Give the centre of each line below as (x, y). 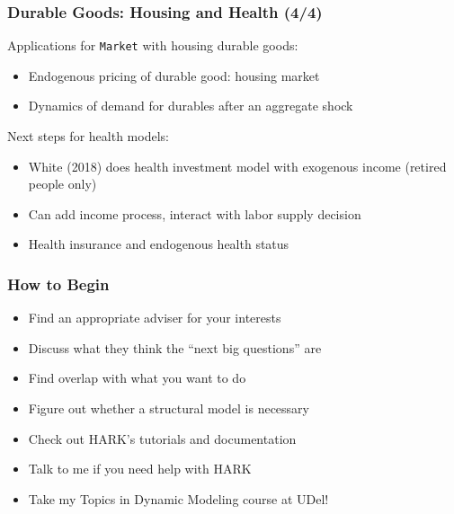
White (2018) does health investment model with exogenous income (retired (237, 166)
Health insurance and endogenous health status (159, 244)
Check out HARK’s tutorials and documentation (162, 438)
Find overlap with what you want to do (137, 378)
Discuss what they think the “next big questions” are (175, 347)
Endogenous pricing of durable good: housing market (174, 75)
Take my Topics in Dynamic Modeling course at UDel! (178, 498)
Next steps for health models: (88, 136)
